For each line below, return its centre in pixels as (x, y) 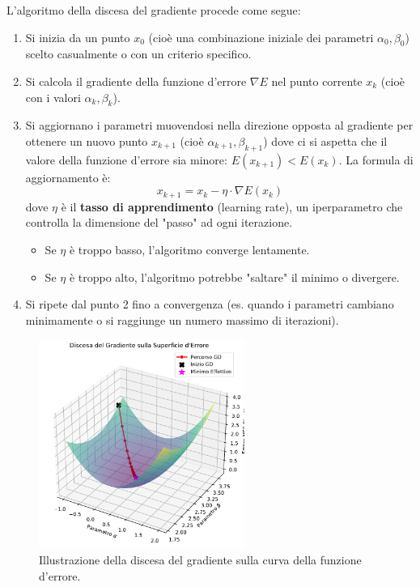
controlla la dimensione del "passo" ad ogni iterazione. (159, 222)
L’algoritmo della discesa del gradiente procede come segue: (154, 10)
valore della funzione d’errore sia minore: (126, 159)
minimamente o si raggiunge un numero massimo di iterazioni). (182, 319)
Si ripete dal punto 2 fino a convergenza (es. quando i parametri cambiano (210, 304)
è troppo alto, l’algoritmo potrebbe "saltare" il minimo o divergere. (234, 276)
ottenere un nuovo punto (87, 140)
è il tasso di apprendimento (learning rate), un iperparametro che (232, 206)
